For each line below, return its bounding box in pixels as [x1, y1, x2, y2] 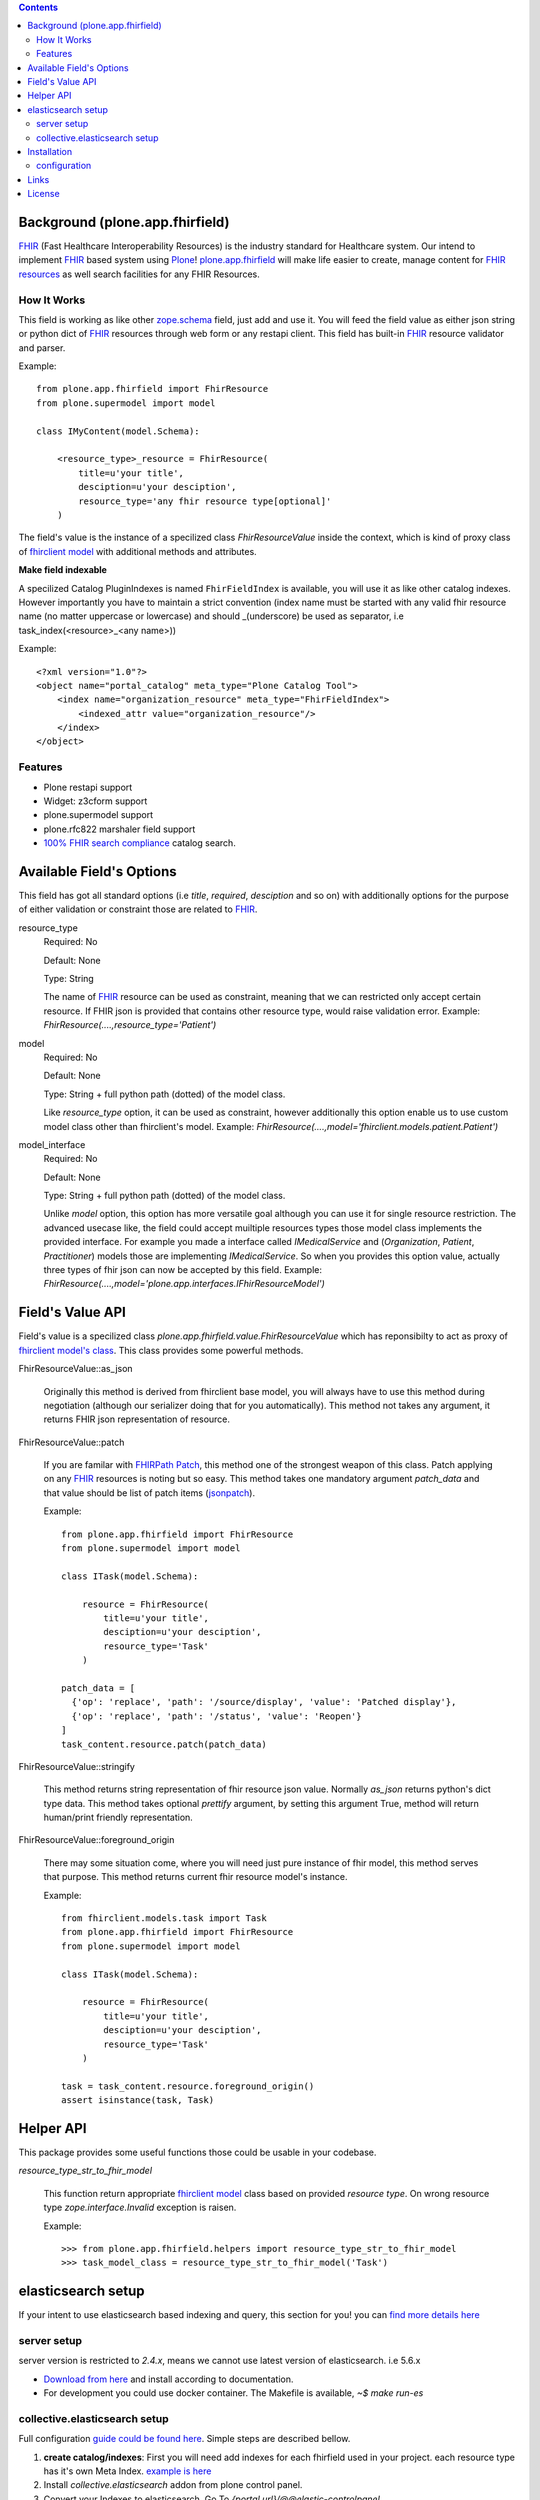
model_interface [18, 1138, 86, 1150]
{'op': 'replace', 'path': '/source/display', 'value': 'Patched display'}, [71, 1696, 457, 1708]
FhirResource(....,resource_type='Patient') [43, 1019, 217, 1031]
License [27, 188, 60, 200]
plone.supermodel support [43, 809, 154, 821]
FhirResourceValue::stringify [18, 1760, 135, 1772]
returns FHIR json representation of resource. [43, 1413, 230, 1425]
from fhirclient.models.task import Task [61, 1913, 267, 1924]
